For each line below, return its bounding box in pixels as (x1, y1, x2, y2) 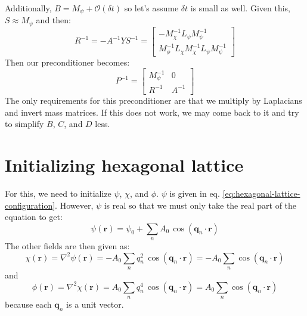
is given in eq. (169, 187, 220, 199)
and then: (36, 14, 71, 26)
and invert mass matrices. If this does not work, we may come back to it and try (5, 106, 299, 118)
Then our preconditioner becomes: (5, 55, 130, 68)
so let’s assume (124, 2, 179, 14)
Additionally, (5, 2, 52, 14)
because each (5, 298, 52, 311)
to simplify (5, 117, 44, 130)
